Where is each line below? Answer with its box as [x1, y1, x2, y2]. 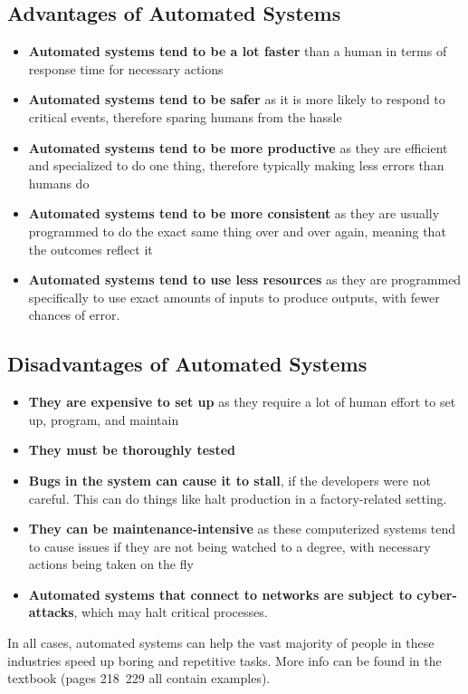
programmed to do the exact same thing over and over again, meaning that [28, 221, 446, 240]
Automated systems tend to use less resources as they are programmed [28, 270, 462, 289]
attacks [28, 602, 74, 622]
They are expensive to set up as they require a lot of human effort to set [28, 392, 456, 411]
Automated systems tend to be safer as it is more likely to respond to [28, 90, 445, 109]
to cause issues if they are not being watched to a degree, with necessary [28, 536, 431, 555]
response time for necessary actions [28, 59, 224, 78]
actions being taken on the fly [28, 554, 194, 574]
